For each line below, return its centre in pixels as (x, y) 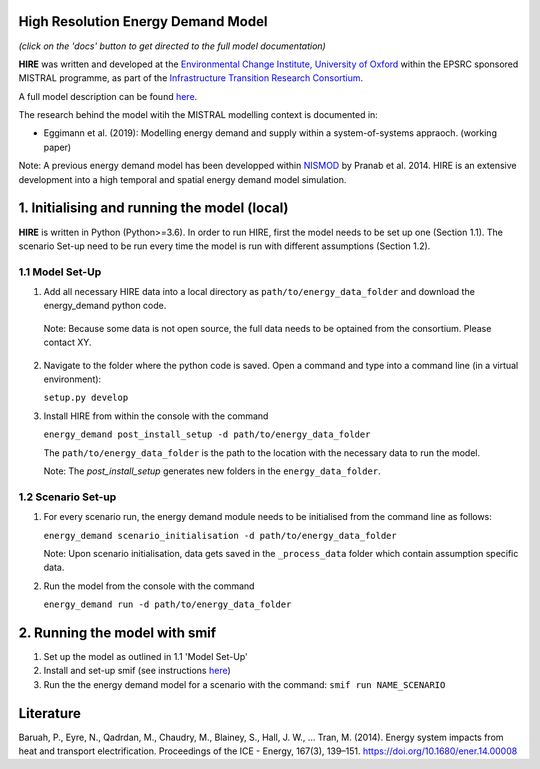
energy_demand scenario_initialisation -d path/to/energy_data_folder (220, 535)
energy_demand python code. (105, 306)
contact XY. (67, 342)
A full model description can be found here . (108, 96)
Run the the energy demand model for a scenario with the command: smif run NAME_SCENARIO (244, 684)
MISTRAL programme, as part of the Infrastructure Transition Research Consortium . (191, 78)
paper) (57, 147)
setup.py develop (86, 398)
